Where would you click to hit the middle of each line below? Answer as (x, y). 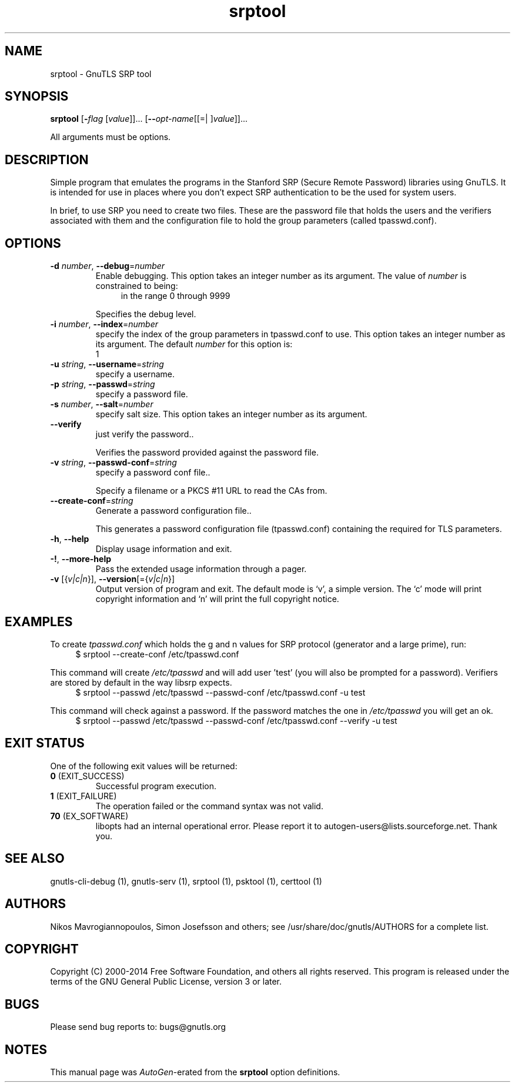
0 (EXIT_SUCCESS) (87, 776)
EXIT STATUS (45, 743)
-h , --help (70, 539)
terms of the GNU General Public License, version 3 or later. (166, 982)
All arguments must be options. (111, 137)
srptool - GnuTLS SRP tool (101, 74)
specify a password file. (142, 394)
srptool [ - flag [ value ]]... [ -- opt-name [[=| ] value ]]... (149, 119)
